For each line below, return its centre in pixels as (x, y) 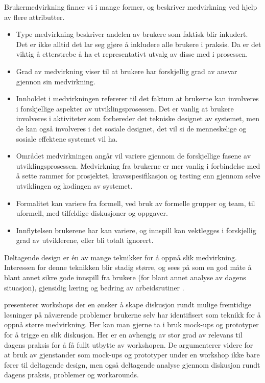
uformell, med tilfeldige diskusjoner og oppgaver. (92, 213)
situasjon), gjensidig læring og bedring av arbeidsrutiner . (94, 287)
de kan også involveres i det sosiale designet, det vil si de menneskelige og (131, 128)
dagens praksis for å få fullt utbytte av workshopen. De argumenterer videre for (129, 344)
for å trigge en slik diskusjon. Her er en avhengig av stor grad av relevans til (123, 335)
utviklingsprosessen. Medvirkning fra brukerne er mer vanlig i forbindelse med (138, 165)
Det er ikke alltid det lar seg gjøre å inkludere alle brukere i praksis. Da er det (139, 44)
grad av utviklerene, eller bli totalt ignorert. (85, 240)
